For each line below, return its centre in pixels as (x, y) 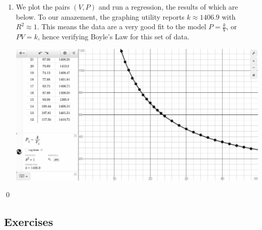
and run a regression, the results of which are (168, 7)
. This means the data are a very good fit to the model (122, 26)
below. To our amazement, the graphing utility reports (100, 16)
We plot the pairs (43, 7)
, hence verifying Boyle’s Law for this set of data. (113, 37)
